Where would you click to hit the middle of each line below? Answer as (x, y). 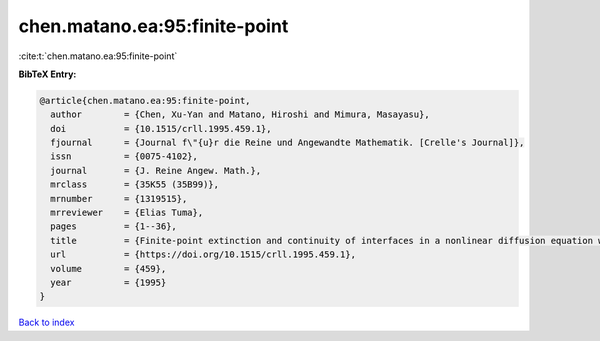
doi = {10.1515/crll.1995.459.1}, (161, 128)
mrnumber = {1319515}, (119, 198)
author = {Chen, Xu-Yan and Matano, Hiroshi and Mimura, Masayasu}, (240, 114)
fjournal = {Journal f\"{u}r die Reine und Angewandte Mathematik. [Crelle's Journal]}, (287, 143)
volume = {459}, (108, 268)
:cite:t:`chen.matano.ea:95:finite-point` (98, 56)
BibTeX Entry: (47, 74)
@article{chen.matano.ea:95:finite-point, (145, 100)
